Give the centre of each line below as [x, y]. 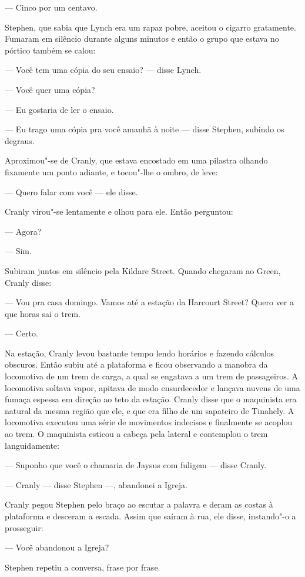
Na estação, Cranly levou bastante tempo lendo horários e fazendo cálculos [140, 353]
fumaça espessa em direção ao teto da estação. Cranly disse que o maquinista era [151, 399]
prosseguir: [24, 527]
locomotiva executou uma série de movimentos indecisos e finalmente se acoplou [149, 422]
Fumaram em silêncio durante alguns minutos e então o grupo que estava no [142, 39]
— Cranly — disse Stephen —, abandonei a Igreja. [96, 484]
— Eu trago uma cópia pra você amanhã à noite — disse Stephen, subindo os [145, 129]
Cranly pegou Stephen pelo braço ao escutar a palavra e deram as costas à [139, 504]
